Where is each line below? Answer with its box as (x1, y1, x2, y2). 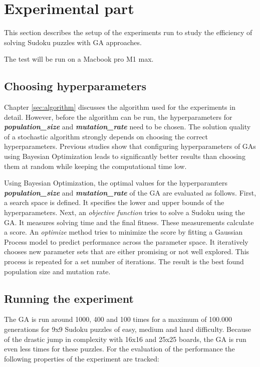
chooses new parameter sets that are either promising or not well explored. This (4, 246, 249, 257)
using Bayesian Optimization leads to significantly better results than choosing (4, 151, 245, 161)
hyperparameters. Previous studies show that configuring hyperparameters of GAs (4, 141, 256, 151)
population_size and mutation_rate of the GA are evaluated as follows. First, (4, 187, 256, 198)
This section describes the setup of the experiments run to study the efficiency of (4, 27, 252, 38)
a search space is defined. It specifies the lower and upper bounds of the (4, 197, 224, 208)
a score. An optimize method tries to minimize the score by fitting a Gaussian (4, 227, 243, 237)
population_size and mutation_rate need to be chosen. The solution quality (4, 121, 251, 132)
